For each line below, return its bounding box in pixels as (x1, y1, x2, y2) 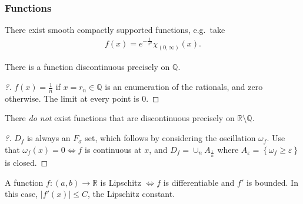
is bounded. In (246, 176, 298, 188)
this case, (5, 188, 38, 200)
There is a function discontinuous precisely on (5, 61, 170, 73)
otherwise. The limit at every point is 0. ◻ (5, 92, 159, 104)
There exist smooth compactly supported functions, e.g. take (5, 24, 225, 36)
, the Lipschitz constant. (87, 188, 175, 200)
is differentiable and (163, 176, 235, 188)
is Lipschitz (100, 176, 141, 188)
